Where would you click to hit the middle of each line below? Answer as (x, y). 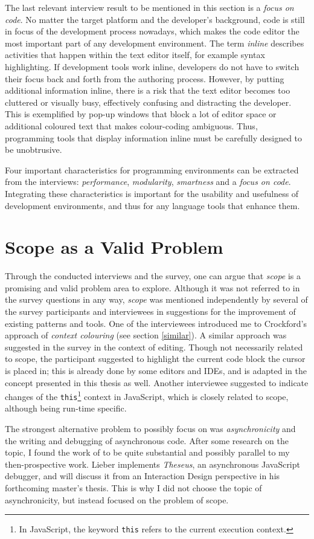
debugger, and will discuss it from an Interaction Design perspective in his (143, 476)
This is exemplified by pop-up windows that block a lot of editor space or (141, 114)
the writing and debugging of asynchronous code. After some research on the (147, 440)
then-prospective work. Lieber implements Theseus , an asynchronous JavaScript (152, 464)
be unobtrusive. (34, 150)
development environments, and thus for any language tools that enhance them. (152, 205)
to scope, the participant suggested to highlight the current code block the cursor (155, 359)
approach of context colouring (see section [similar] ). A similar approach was (146, 335)
